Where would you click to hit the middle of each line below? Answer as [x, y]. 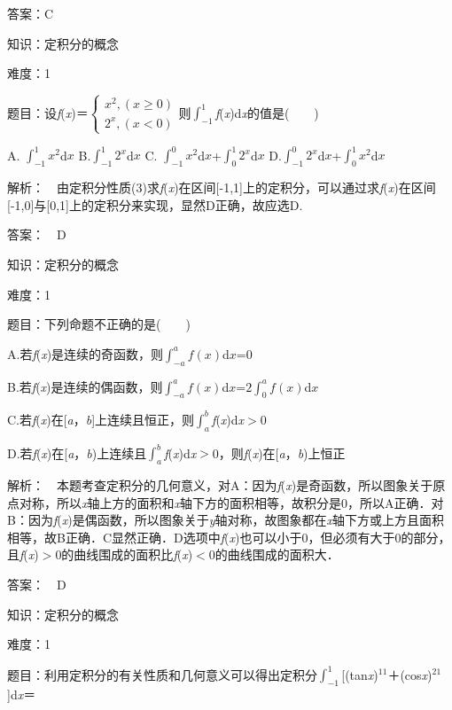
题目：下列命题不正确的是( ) [99, 324]
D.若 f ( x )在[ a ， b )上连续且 [77, 453]
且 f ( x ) [23, 554]
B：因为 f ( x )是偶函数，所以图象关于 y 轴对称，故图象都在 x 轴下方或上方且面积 [226, 520]
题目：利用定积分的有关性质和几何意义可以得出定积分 [162, 674]
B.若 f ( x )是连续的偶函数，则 [85, 386]
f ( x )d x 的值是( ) [267, 112]
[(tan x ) [360, 674]
